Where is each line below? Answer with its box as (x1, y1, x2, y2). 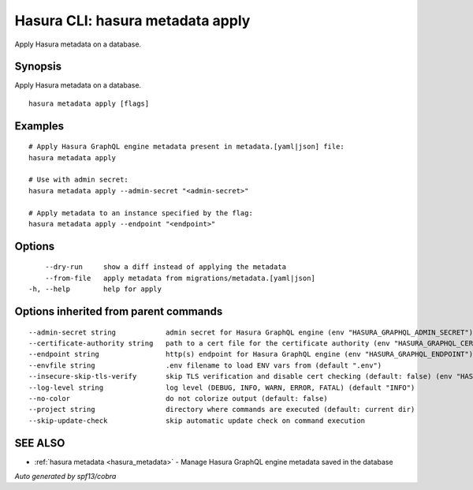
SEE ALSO (14, 436, 65, 450)
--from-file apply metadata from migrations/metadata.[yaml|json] (44, 273, 315, 282)
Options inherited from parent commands (14, 305, 223, 318)
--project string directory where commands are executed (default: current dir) (28, 405, 415, 414)
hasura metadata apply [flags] (28, 99, 150, 108)
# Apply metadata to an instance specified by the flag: (28, 208, 254, 217)
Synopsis (14, 60, 62, 73)
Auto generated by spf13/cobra (14, 472, 117, 481)
